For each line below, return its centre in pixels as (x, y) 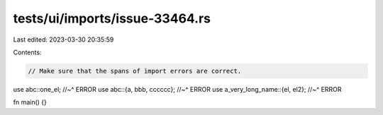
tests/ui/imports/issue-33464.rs (112, 18)
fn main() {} (30, 102)
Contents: (27, 52)
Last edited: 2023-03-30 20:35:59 (63, 40)
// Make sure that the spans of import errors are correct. (135, 71)
